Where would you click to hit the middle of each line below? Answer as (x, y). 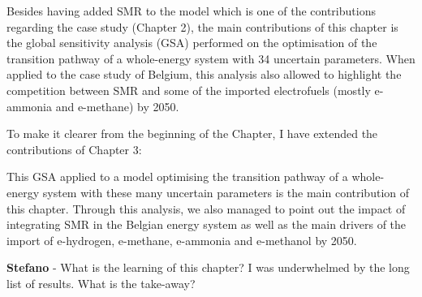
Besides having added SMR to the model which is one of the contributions (191, 11)
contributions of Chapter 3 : (74, 149)
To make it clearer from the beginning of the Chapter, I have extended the (192, 133)
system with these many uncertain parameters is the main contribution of (226, 192)
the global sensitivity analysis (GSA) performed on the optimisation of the (192, 43)
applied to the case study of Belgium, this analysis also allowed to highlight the (204, 74)
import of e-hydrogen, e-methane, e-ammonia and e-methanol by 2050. (182, 240)
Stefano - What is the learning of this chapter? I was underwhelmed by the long (208, 267)
